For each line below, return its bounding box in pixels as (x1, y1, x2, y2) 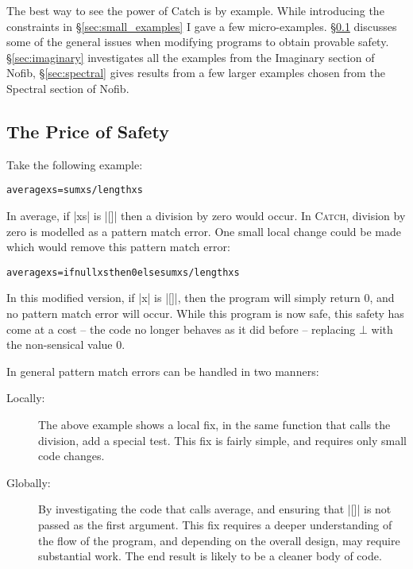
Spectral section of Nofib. (6, 79, 129, 96)
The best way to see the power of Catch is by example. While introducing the (6, 2, 384, 18)
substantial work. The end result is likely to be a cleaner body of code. (38, 548, 382, 564)
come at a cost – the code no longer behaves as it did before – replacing (6, 320, 356, 337)
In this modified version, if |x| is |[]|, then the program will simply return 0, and (6, 289, 395, 306)
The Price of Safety (6, 118, 169, 143)
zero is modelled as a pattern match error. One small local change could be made (6, 223, 401, 239)
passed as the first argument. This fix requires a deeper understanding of (38, 516, 392, 532)
